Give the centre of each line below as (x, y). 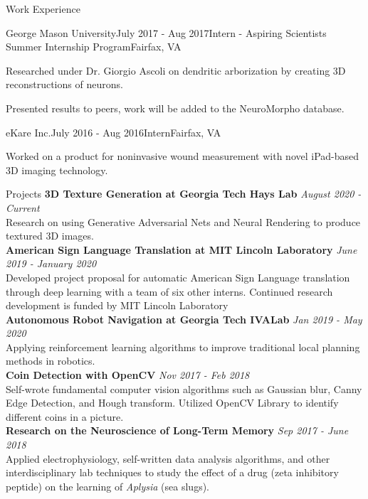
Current (23, 207)
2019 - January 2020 (51, 263)
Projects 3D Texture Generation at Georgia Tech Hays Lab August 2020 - (184, 194)
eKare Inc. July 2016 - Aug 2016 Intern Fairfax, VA (114, 132)
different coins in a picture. (65, 416)
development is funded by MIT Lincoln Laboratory (117, 305)
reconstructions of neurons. (64, 84)
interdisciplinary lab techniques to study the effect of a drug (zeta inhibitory (172, 472)
